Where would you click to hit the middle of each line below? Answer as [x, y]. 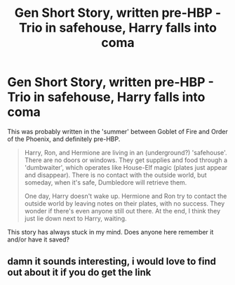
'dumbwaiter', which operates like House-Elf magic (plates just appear [126, 167]
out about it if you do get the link [79, 273]
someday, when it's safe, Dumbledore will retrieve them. [106, 182]
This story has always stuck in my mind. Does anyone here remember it [110, 232]
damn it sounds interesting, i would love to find [112, 261]
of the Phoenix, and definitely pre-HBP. [64, 139]
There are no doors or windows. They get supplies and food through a [126, 160]
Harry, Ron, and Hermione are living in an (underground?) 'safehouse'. [126, 152]
